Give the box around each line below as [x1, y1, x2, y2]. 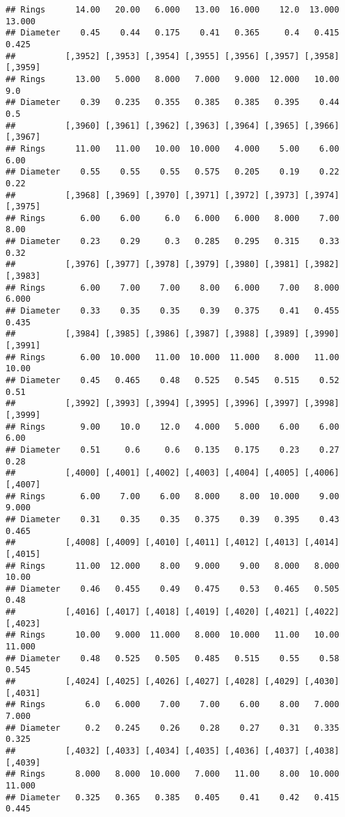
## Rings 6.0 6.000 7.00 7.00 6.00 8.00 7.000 [6, 699, 339, 710]
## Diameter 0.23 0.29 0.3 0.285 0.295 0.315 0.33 [6, 236, 339, 247]
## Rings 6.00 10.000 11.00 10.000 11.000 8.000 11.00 [6, 352, 339, 362]
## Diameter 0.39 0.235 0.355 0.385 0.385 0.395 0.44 [6, 97, 339, 108]
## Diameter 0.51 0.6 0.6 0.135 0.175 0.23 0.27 [6, 444, 339, 455]
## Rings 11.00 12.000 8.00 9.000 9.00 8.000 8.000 [6, 560, 339, 571]
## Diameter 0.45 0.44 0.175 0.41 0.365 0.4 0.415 [6, 28, 339, 38]
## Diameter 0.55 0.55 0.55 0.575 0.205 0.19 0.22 [6, 167, 339, 177]
